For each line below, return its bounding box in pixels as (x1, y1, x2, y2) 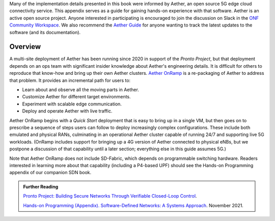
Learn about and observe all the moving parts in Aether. (22, 87, 140, 93)
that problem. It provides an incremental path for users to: (9, 77, 131, 84)
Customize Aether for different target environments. (22, 94, 131, 100)
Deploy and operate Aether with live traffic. (22, 108, 113, 114)
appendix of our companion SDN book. (9, 170, 92, 176)
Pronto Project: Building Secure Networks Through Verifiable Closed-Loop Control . (23, 193, 197, 199)
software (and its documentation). (9, 29, 81, 35)
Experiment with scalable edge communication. (22, 101, 122, 107)
